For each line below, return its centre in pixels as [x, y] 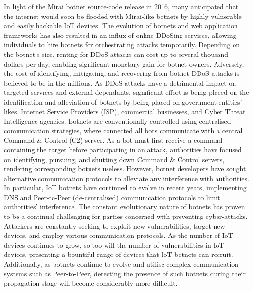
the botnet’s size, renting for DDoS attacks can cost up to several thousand [116, 54]
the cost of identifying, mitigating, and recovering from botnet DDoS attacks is [122, 73]
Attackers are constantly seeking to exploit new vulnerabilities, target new [115, 226]
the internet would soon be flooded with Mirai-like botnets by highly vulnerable [123, 16]
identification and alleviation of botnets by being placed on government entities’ [123, 101]
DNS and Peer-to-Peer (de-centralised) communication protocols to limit [112, 197]
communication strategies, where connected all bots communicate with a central [123, 130]
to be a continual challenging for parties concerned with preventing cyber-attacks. [126, 216]
